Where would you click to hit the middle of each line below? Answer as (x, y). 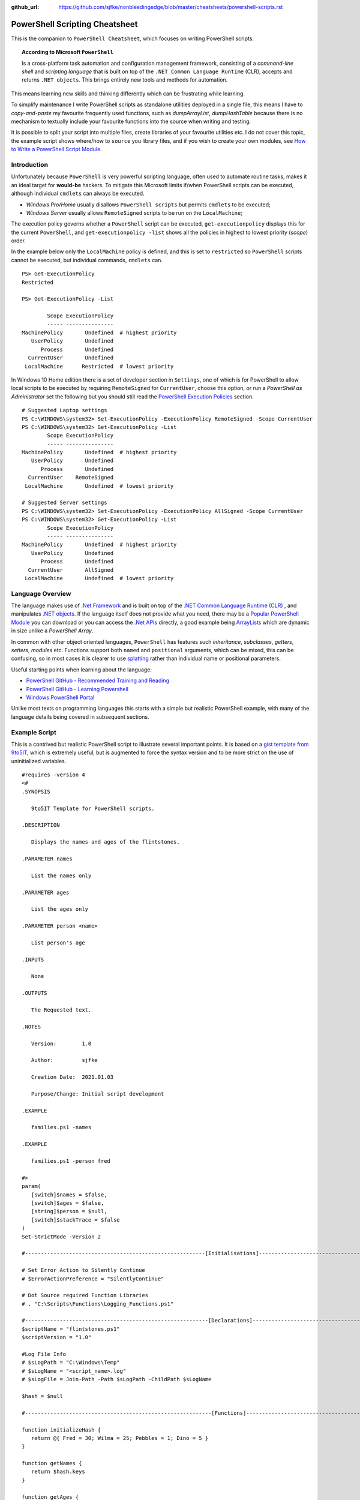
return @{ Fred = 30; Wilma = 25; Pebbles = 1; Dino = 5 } (120, 1438)
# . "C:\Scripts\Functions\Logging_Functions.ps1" (98, 1304)
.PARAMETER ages (46, 892)
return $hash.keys (58, 1472)
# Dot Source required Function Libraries (85, 1295)
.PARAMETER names (47, 859)
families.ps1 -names (61, 1127)
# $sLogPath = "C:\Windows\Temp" (71, 1363)
